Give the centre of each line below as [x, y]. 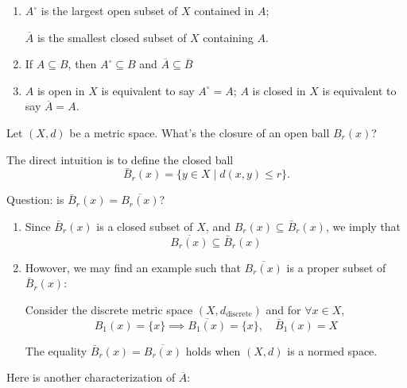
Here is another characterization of [91, 377]
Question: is [35, 200]
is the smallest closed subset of [112, 37]
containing [228, 37]
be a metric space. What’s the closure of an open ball [200, 132]
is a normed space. [332, 350]
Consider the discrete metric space [109, 309]
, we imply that [363, 226]
